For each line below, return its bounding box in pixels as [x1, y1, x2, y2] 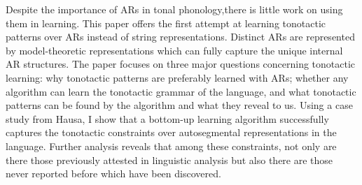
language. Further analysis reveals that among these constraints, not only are [6, 138, 337, 153]
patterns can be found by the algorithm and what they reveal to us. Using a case [6, 98, 353, 112]
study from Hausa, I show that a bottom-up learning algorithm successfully [6, 111, 329, 126]
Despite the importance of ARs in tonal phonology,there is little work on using [6, 2, 343, 16]
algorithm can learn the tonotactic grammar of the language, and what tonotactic [6, 84, 356, 98]
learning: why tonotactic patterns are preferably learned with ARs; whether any [6, 70, 349, 84]
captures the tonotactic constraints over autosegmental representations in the [6, 125, 337, 140]
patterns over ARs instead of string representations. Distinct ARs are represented [6, 29, 355, 44]
